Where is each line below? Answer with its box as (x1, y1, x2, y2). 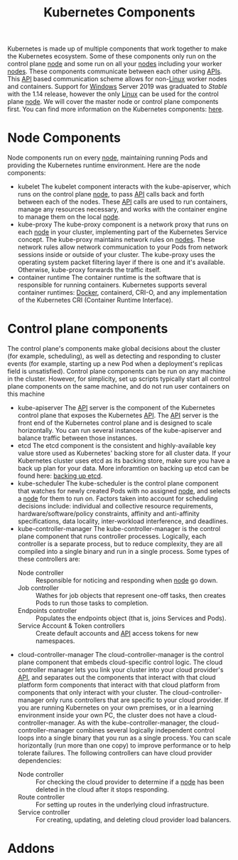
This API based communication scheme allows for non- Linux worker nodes (7, 75, 227, 83)
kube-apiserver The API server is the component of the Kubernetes (17, 404, 215, 412)
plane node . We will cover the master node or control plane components (7, 98, 219, 106)
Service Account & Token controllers (17, 622, 126, 630)
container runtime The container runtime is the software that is (17, 273, 201, 282)
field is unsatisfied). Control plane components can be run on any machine (7, 367, 226, 376)
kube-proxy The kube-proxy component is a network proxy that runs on (17, 220, 229, 229)
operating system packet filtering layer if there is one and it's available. (17, 258, 225, 267)
